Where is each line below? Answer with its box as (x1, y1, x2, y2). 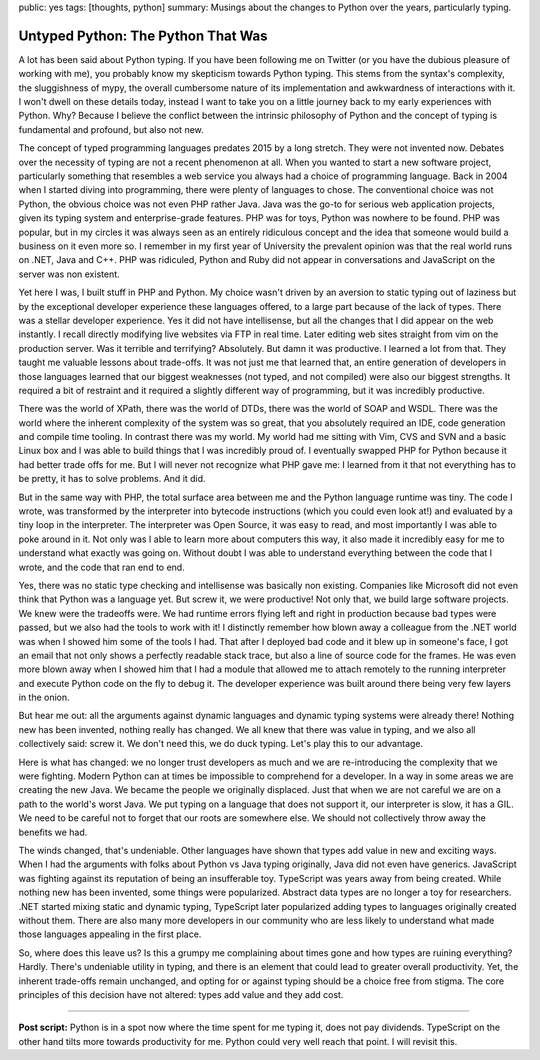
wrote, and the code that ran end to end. (18, 561, 185, 573)
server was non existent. (18, 268, 120, 280)
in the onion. (18, 691, 70, 704)
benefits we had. (18, 826, 88, 838)
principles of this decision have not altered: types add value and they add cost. (18, 988, 344, 1000)
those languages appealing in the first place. (18, 928, 202, 940)
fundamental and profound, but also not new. (18, 123, 204, 135)
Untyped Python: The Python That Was (18, 27, 268, 44)
